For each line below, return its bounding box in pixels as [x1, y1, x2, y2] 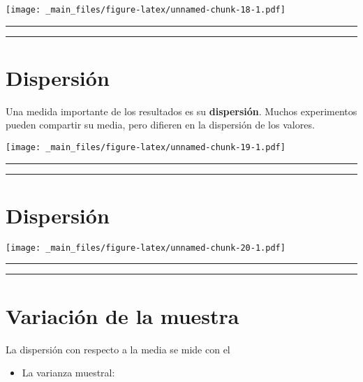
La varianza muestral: [22, 365, 115, 380]
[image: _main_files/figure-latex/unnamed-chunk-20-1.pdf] [6, 242, 286, 253]
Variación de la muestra [6, 301, 239, 330]
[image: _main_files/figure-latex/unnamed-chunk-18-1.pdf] [6, 5, 286, 15]
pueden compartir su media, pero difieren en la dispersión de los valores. [6, 117, 315, 132]
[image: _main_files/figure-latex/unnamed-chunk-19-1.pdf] [6, 142, 286, 152]
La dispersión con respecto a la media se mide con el [6, 341, 230, 356]
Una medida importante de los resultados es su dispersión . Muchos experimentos [6, 103, 357, 118]
